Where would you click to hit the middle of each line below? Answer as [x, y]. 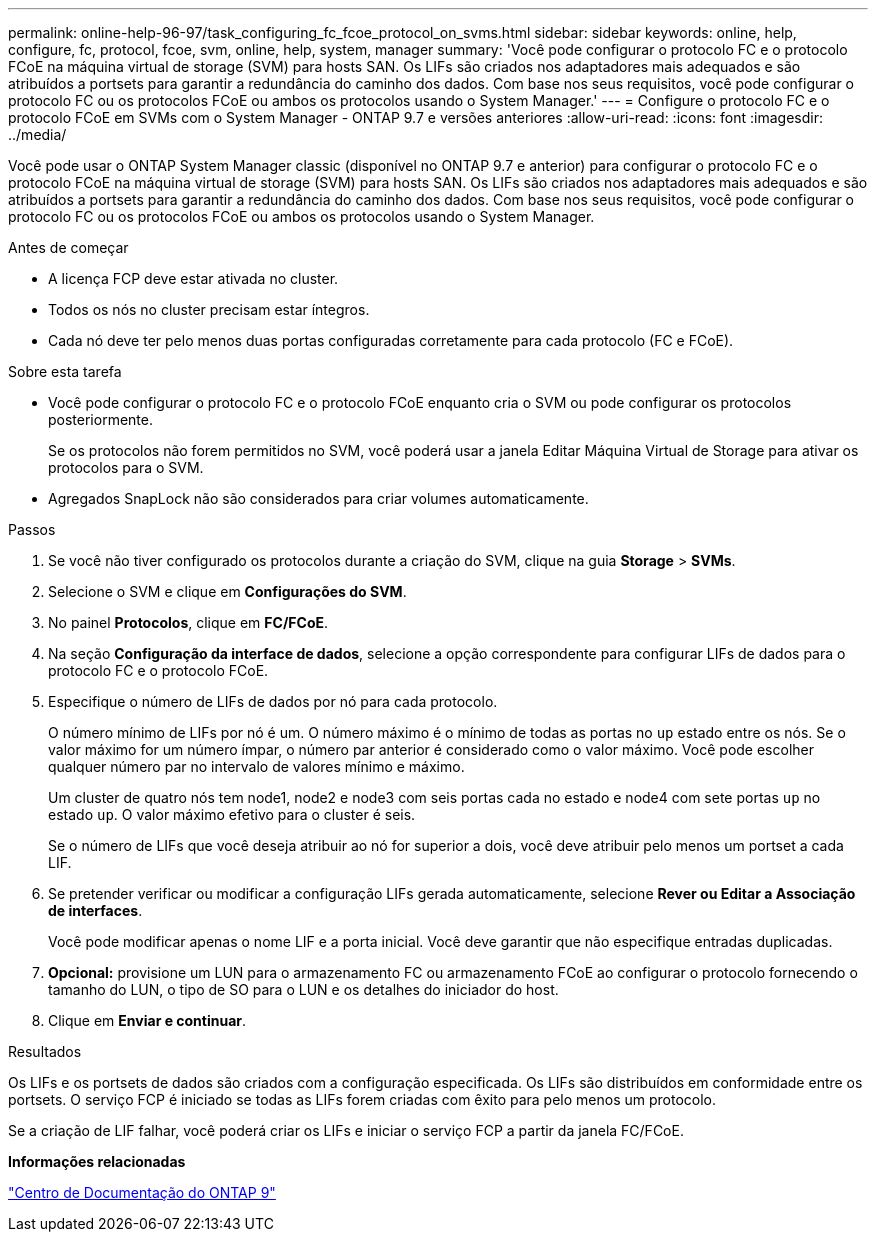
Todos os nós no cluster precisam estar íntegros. [209, 309]
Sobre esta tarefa [65, 371]
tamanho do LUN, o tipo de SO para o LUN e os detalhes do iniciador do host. [303, 989]
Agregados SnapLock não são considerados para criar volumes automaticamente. [318, 498]
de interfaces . [95, 910]
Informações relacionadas [97, 1161]
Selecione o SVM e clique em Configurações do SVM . [227, 591]
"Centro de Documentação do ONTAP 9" [142, 1192]
